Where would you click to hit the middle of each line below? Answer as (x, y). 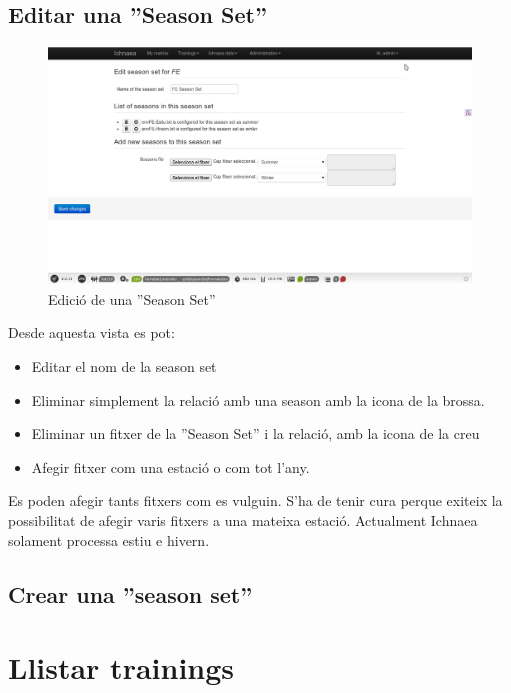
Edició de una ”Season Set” (132, 298)
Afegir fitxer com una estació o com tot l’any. (170, 466)
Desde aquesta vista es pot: (91, 332)
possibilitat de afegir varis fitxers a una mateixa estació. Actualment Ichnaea (243, 520)
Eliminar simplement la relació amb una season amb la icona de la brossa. (258, 399)
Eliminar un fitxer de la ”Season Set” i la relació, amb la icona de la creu (255, 433)
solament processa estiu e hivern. (109, 539)
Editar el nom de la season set (124, 366)
